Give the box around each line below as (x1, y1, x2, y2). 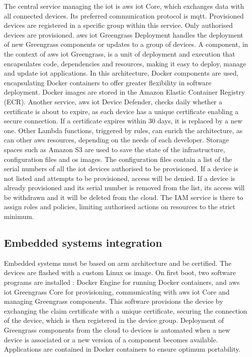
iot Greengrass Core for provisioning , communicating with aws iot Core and (4, 286, 230, 297)
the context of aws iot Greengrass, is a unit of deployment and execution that (4, 48, 235, 59)
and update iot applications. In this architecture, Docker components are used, (4, 68, 239, 78)
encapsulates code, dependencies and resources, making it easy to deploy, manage (4, 58, 246, 68)
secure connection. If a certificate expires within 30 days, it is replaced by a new (4, 116, 243, 126)
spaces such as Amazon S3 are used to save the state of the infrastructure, (4, 144, 225, 154)
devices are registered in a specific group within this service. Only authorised (4, 20, 233, 30)
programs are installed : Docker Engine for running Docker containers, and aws (4, 277, 240, 287)
